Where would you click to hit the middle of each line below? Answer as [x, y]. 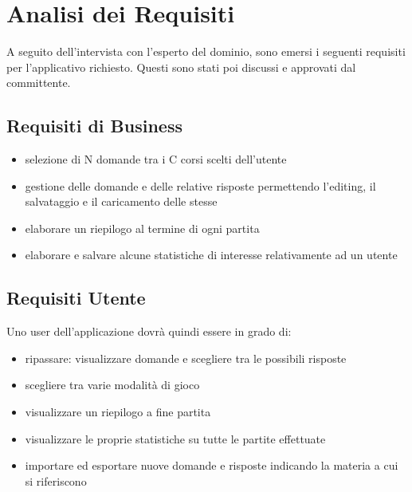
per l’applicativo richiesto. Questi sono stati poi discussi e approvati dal [181, 67]
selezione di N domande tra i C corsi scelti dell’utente [156, 159]
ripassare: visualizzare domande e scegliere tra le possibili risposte [186, 358]
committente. [39, 83]
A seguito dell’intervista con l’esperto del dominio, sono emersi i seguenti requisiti [206, 51]
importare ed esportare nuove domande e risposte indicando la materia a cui [212, 465]
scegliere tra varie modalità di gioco [112, 385]
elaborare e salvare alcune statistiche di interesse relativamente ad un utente [211, 255]
